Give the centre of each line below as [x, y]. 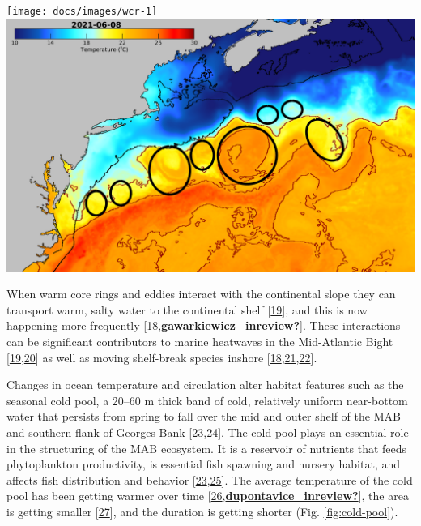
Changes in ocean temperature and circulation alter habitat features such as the [205, 385]
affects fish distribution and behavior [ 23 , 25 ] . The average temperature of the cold [210, 479]
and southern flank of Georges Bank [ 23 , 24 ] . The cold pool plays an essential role [208, 432]
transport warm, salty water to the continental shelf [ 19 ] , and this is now [187, 309]
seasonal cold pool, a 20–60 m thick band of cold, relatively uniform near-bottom [207, 400]
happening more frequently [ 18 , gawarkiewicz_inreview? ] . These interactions [204, 325]
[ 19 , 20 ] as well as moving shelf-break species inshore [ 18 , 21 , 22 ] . [162, 357]
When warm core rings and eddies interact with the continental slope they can [201, 294]
